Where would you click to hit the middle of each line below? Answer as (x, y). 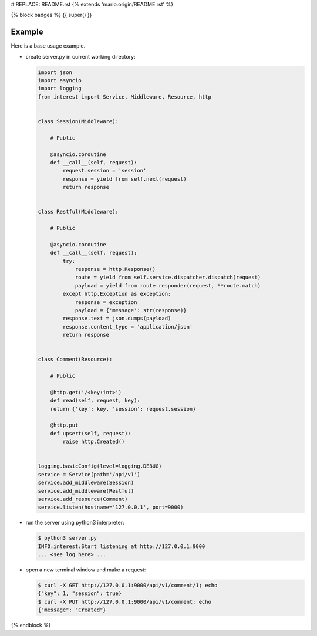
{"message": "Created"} (72, 610)
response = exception (106, 302)
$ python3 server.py (67, 538)
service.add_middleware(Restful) (86, 491)
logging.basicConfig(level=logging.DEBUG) (100, 466)
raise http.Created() (94, 442)
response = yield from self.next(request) (125, 179)
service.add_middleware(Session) (86, 483)
